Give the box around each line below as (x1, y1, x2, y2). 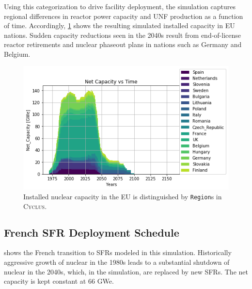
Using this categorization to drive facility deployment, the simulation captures (4, 1, 236, 11)
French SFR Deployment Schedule (4, 225, 179, 240)
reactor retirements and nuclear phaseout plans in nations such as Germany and (4, 39, 242, 49)
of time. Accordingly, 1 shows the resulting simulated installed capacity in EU (4, 20, 235, 31)
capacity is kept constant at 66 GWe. (4, 276, 114, 286)
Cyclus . (23, 201, 47, 211)
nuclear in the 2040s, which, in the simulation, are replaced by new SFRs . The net (4, 266, 248, 276)
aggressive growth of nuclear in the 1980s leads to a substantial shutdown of (4, 257, 230, 267)
